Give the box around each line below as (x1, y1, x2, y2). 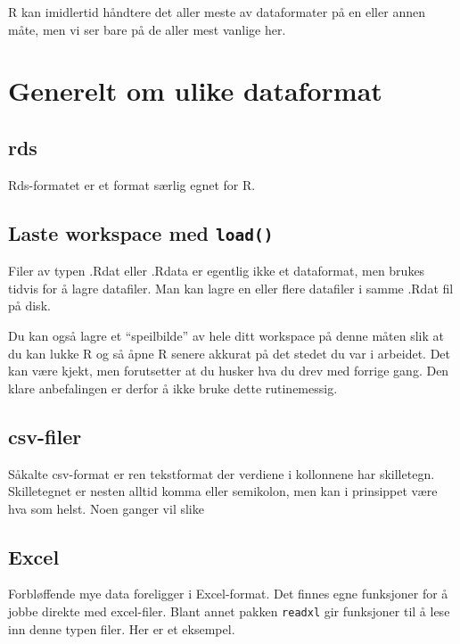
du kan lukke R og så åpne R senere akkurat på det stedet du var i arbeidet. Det (8, 343, 451, 362)
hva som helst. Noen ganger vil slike (8, 499, 204, 517)
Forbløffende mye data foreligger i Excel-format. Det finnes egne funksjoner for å (8, 584, 448, 603)
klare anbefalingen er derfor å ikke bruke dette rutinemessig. (8, 378, 338, 397)
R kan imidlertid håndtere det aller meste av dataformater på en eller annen (8, 3, 425, 21)
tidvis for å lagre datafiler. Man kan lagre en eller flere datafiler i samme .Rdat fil (8, 278, 454, 297)
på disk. (8, 296, 51, 315)
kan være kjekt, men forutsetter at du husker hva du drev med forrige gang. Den (8, 361, 449, 380)
